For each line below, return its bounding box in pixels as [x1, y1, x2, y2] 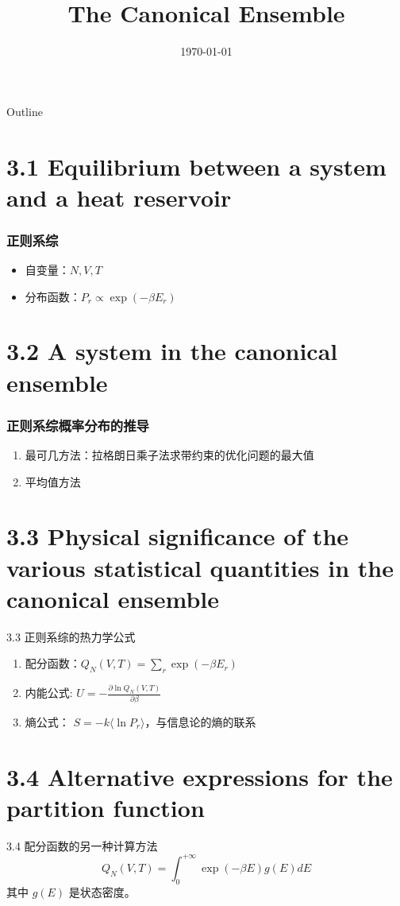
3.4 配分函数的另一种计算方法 [6, 837, 158, 854]
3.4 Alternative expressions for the [6, 760, 393, 792]
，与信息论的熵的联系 [144, 713, 256, 730]
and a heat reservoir [6, 180, 232, 213]
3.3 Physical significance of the [6, 520, 349, 552]
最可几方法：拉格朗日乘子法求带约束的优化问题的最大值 [25, 447, 314, 463]
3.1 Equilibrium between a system [6, 149, 387, 182]
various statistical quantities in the [6, 551, 394, 583]
